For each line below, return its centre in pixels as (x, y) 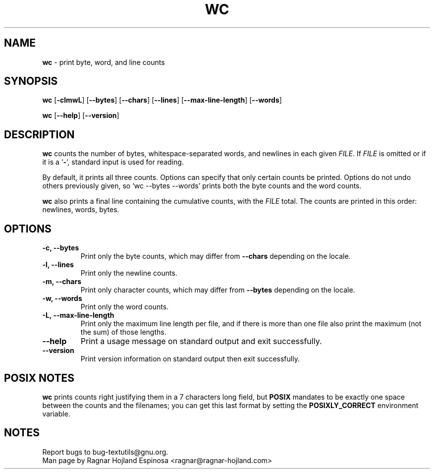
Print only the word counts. (125, 307)
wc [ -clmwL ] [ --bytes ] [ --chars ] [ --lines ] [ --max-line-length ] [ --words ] (162, 100)
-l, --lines (58, 265)
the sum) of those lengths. (123, 332)
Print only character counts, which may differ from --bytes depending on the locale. (218, 290)
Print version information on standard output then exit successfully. (190, 359)
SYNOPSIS (31, 81)
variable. (56, 414)
